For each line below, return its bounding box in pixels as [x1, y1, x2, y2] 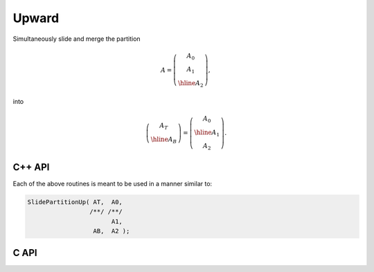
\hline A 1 [194, 128, 220, 138]
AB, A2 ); [93, 227, 130, 235]
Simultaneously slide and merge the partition [12, 35, 141, 43]
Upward [12, 10, 60, 26]
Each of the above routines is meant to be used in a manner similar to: [12, 179, 213, 188]
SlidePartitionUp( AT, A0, [27, 198, 123, 206]
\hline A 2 [177, 80, 204, 89]
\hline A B [150, 135, 177, 145]
